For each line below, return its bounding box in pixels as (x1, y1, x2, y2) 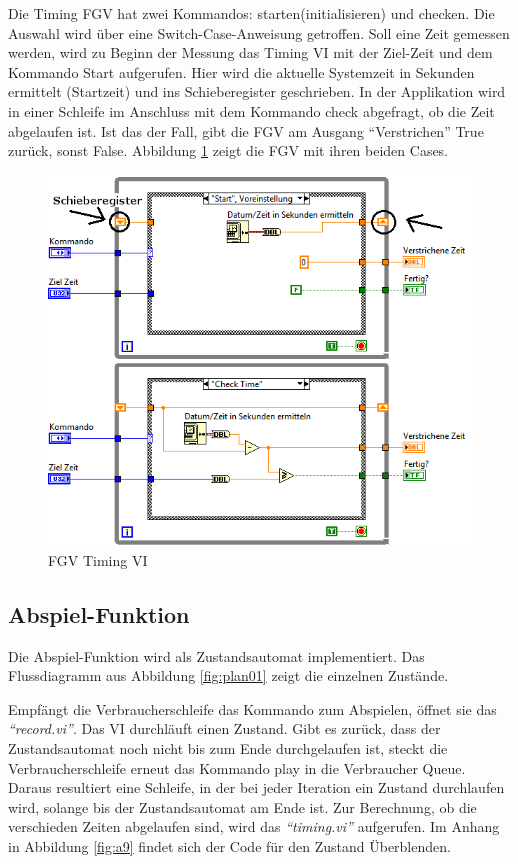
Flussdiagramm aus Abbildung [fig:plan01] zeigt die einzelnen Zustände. (8, 665, 449, 686)
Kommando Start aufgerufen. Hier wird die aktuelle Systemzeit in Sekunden (8, 61, 475, 82)
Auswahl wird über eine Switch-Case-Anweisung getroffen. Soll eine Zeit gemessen (8, 22, 510, 43)
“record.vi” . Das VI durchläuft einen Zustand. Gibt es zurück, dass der (8, 718, 441, 739)
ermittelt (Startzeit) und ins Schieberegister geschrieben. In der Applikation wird (8, 81, 506, 102)
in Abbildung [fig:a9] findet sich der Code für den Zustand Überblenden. (8, 835, 451, 856)
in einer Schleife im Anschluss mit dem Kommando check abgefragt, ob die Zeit (8, 100, 495, 121)
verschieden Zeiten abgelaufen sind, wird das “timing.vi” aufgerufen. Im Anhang (8, 816, 500, 837)
